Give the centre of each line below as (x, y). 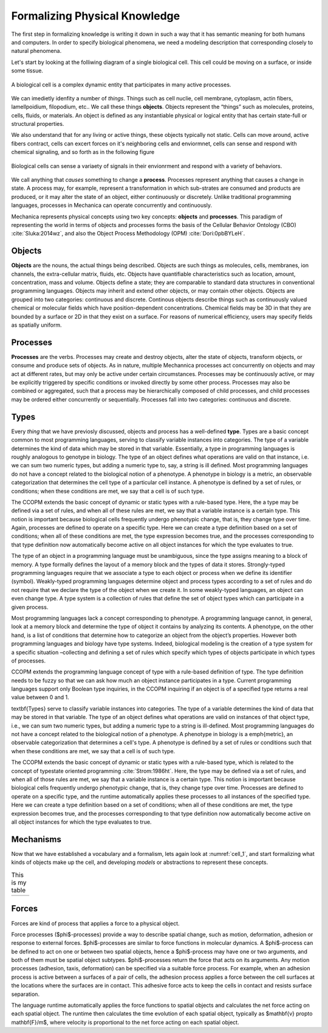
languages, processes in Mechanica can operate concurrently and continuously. (112, 205)
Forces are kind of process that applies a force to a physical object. (95, 923)
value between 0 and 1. (40, 697)
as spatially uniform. (36, 325)
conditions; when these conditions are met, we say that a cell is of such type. (108, 491)
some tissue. (27, 71)
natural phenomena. (36, 51)
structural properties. (38, 124)
